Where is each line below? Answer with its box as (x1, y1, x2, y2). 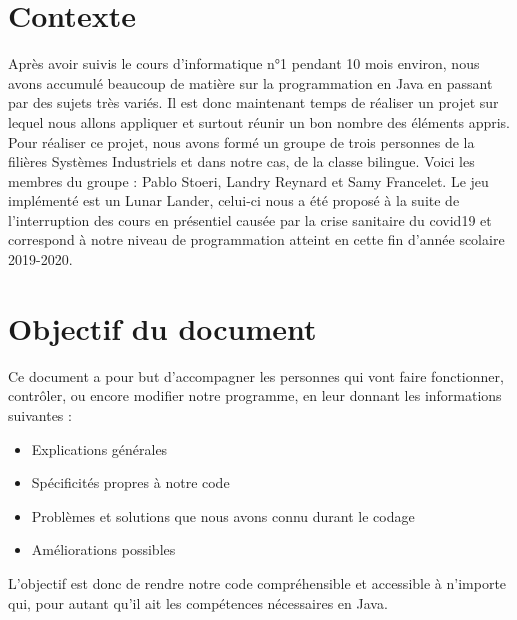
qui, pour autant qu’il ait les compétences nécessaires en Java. (8, 592, 388, 613)
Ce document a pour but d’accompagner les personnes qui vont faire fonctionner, (8, 365, 504, 386)
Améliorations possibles (31, 539, 176, 560)
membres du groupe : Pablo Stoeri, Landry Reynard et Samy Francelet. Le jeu (8, 170, 489, 191)
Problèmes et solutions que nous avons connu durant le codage (31, 505, 415, 526)
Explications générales (31, 438, 168, 459)
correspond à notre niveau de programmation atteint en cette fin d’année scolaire (8, 229, 505, 250)
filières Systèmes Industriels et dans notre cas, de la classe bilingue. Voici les (8, 151, 475, 172)
